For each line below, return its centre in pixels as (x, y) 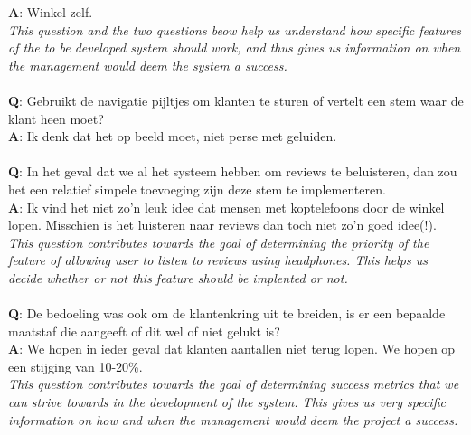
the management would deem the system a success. (148, 65)
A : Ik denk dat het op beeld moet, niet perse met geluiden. (173, 136)
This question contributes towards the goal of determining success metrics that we (234, 384)
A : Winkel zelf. (51, 12)
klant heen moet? (56, 118)
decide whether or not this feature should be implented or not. (178, 277)
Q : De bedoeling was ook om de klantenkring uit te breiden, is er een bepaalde (227, 313)
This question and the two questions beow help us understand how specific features (235, 29)
